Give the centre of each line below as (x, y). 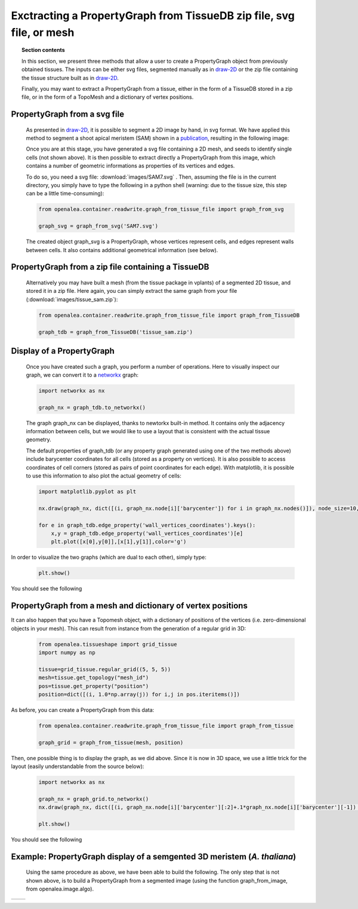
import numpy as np (67, 652)
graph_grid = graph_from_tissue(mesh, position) (111, 742)
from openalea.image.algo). (60, 889)
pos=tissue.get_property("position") (94, 686)
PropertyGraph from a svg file (68, 114)
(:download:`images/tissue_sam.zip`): (72, 299)
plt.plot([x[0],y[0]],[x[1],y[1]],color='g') (119, 542)
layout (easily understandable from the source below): (78, 766)
